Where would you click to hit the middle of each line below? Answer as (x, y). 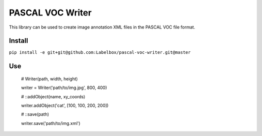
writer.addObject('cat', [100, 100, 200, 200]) (65, 106)
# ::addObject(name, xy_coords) (53, 96)
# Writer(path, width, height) (49, 79)
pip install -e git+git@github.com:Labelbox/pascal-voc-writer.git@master (100, 53)
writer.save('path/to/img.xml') (51, 123)
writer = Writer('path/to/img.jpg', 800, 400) (64, 88)
